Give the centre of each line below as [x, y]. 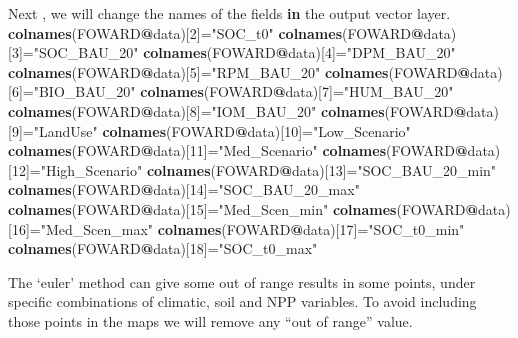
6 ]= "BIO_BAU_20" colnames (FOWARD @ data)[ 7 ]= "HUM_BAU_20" [232, 91]
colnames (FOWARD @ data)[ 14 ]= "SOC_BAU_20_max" [184, 189]
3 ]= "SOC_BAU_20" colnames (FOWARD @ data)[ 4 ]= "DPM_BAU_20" [233, 52]
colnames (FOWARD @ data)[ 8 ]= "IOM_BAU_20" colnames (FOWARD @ [237, 110]
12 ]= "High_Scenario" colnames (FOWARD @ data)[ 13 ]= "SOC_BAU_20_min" [254, 169]
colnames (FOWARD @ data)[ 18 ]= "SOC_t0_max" [163, 248]
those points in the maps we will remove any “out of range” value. [210, 320]
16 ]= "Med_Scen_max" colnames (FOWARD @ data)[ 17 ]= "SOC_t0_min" [238, 228]
